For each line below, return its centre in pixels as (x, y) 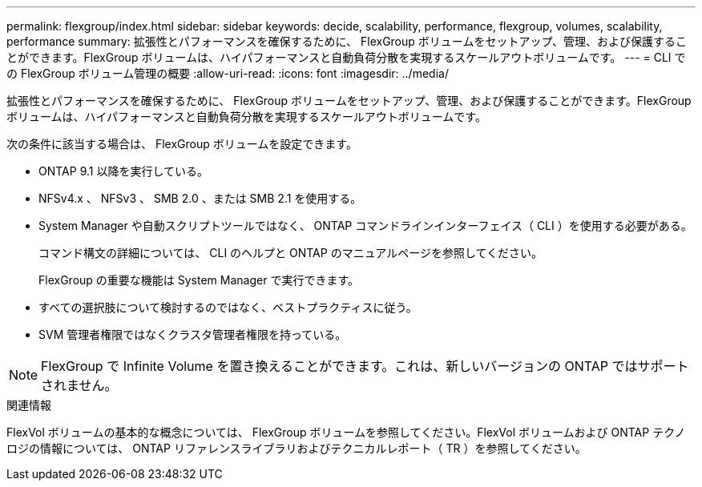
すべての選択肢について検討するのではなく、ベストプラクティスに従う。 (228, 307)
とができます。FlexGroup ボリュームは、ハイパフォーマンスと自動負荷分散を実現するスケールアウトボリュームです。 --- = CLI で (346, 57)
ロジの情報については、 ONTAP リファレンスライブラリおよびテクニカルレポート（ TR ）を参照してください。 (297, 448)
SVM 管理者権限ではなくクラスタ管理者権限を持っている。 (193, 334)
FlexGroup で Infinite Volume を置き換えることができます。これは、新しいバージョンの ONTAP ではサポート (365, 366)
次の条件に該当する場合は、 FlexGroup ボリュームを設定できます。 (182, 144)
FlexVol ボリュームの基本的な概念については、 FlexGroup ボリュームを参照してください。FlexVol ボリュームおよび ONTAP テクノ (346, 432)
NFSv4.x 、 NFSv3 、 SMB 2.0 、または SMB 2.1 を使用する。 (200, 198)
